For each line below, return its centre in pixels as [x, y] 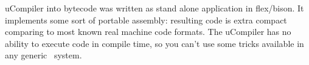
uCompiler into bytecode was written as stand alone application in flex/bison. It [154, 8]
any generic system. [43, 55]
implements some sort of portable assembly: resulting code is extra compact [146, 20]
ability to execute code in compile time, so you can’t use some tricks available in [154, 43]
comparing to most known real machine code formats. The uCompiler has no [148, 32]
